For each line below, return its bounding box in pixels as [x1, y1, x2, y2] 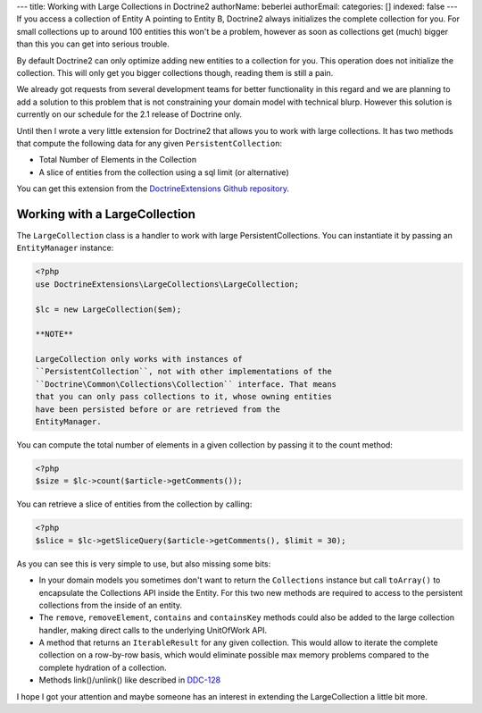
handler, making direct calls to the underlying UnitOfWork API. [38, 625, 268, 635]
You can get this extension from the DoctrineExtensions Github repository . [16, 183, 290, 194]
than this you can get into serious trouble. [16, 38, 170, 49]
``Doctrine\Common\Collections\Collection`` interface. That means [35, 379, 337, 389]
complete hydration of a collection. [38, 662, 167, 673]
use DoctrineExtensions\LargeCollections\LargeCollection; [35, 279, 299, 289]
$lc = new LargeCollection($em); [35, 304, 182, 315]
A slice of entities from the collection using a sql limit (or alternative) [38, 166, 289, 178]
